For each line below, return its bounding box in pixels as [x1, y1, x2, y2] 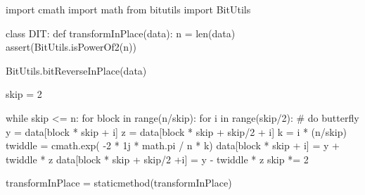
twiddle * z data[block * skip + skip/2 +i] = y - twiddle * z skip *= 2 [6, 151, 309, 166]
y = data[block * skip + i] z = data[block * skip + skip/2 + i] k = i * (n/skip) [6, 124, 347, 139]
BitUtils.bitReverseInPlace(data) [6, 63, 147, 77]
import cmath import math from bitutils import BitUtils [6, 2, 251, 16]
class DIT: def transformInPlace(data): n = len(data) [6, 25, 236, 40]
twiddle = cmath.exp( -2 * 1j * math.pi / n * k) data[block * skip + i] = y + [6, 138, 340, 153]
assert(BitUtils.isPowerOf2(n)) [6, 39, 136, 54]
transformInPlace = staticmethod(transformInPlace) [6, 175, 232, 190]
